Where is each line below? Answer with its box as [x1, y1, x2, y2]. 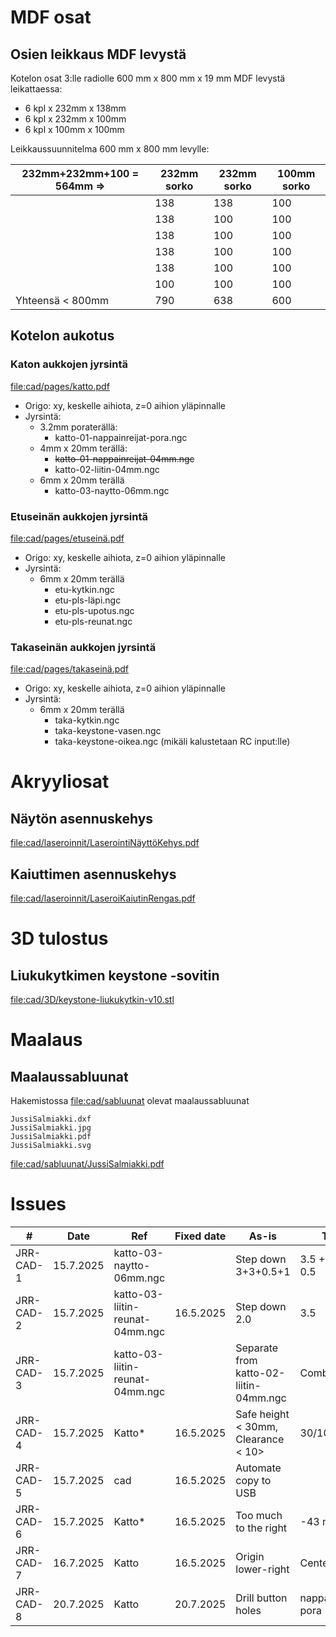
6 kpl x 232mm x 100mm [24, 113, 127, 125]
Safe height [235, 1407, 290, 1421]
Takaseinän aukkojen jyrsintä [10, 640, 157, 654]
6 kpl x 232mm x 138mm [24, 102, 127, 114]
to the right [235, 1521, 288, 1535]
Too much [235, 1509, 283, 1523]
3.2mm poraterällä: [39, 421, 118, 433]
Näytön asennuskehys [10, 810, 154, 827]
